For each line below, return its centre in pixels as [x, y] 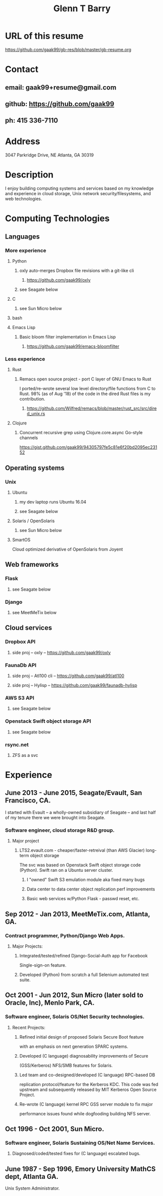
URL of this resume [44, 36]
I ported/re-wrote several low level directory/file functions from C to [88, 389]
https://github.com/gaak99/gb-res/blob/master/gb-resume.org [68, 49]
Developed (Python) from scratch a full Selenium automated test [84, 975]
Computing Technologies [57, 219]
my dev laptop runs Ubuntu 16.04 [53, 502]
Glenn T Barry [82, 9]
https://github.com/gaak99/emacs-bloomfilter [73, 346]
